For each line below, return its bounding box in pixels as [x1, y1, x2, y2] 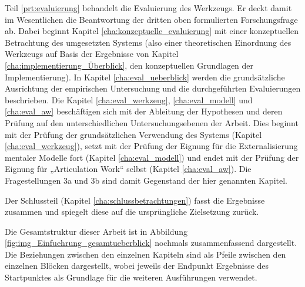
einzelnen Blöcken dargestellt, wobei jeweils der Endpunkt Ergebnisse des [5, 259, 269, 272]
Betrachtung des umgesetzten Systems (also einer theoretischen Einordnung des [5, 36, 291, 48]
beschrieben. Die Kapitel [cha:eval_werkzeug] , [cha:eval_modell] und [5, 93, 253, 106]
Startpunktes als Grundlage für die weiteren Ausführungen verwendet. [5, 271, 257, 283]
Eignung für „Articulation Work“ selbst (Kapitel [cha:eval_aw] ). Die [5, 163, 252, 175]
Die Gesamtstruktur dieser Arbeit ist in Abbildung [5, 225, 188, 237]
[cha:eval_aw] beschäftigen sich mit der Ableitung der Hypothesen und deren [5, 105, 283, 117]
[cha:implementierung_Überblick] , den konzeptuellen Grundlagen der [5, 59, 254, 71]
